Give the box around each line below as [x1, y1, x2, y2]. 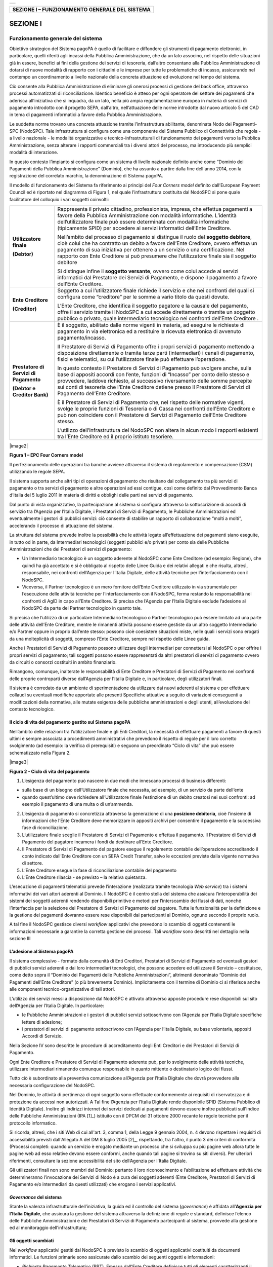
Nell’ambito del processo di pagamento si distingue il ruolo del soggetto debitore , [57, 233, 252, 240]
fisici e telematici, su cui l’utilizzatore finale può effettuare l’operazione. [57, 355, 226, 362]
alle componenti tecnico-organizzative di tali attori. [9, 986, 115, 992]
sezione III [9, 936, 31, 942]
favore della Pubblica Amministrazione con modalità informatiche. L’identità [57, 212, 237, 219]
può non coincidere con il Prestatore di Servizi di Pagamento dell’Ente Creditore [57, 411, 247, 418]
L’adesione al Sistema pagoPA [9, 948, 74, 955]
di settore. [22, 860, 43, 866]
